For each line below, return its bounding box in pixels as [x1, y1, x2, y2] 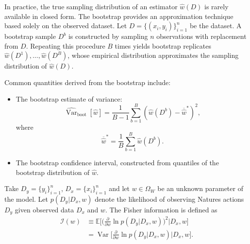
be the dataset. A [189, 20, 242, 31]
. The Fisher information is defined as [105, 204, 217, 214]
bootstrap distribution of [16, 167, 90, 177]
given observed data [15, 204, 74, 214]
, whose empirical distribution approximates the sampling [67, 50, 239, 60]
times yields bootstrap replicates [115, 40, 211, 51]
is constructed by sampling [68, 31, 148, 41]
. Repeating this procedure [26, 40, 105, 51]
